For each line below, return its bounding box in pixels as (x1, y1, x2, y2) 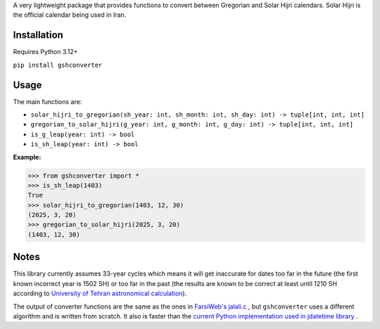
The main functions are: (13, 97, 82, 105)
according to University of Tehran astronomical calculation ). (13, 289, 187, 298)
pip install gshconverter (13, 60, 103, 69)
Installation (13, 29, 63, 41)
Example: (13, 153, 42, 161)
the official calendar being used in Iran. (13, 11, 127, 19)
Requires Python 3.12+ (13, 48, 78, 56)
